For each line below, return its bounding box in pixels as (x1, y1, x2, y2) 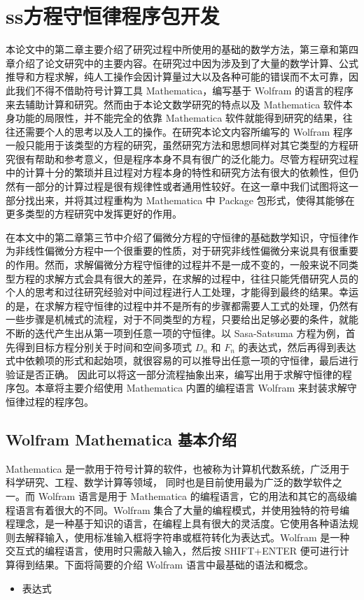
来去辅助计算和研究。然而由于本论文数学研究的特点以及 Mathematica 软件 (6, 97, 343, 111)
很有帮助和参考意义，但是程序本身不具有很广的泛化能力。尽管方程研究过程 (15, 151, 358, 166)
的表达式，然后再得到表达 (238, 339, 356, 354)
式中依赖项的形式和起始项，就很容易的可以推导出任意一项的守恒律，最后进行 (6, 353, 358, 368)
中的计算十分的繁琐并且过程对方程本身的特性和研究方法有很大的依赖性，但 (6, 165, 349, 180)
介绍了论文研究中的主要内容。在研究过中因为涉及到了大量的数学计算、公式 (15, 55, 358, 70)
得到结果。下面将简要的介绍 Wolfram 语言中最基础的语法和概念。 (15, 557, 314, 571)
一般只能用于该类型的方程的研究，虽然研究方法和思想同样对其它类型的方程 (6, 138, 349, 152)
